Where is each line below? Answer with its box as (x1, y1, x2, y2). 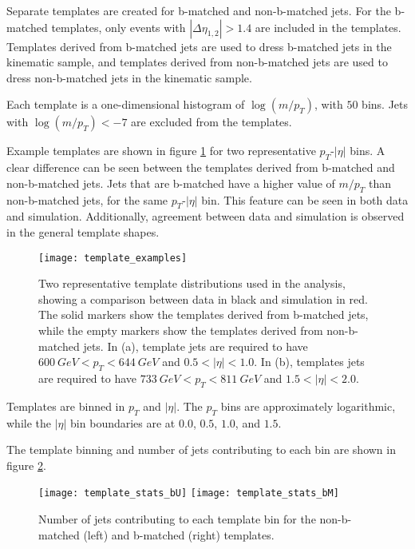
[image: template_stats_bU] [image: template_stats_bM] (38, 487, 339, 499)
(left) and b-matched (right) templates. (83, 526, 275, 543)
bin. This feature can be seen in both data (201, 191, 409, 208)
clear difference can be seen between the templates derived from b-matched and (6, 159, 395, 176)
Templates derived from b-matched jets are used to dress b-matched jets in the (6, 38, 392, 54)
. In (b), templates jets (254, 353, 365, 370)
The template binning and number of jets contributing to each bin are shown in (6, 441, 396, 458)
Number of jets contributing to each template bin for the (38, 511, 316, 527)
